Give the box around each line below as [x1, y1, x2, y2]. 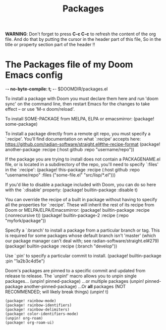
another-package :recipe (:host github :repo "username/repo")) [5, 147, 135, 153]
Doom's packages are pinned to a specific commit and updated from [5, 268, 146, 274]
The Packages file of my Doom [5, 59, 133, 70]
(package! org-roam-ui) [5, 320, 55, 326]
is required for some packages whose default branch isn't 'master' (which [5, 233, 156, 239]
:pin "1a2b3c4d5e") [5, 258, 45, 264]
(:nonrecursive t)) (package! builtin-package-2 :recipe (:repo [5, 212, 129, 219]
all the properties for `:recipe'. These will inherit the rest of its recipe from [5, 202, 155, 208]
